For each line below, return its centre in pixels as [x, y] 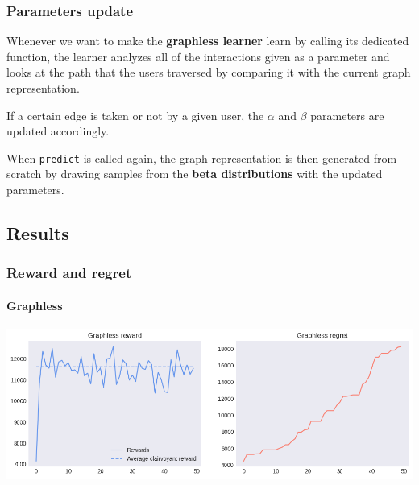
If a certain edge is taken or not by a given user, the [135, 115]
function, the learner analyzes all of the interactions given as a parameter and [198, 56]
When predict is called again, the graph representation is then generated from [202, 158]
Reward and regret [69, 273]
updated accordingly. [58, 131]
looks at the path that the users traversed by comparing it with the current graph [209, 72]
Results [38, 233]
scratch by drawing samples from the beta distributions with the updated [195, 174]
